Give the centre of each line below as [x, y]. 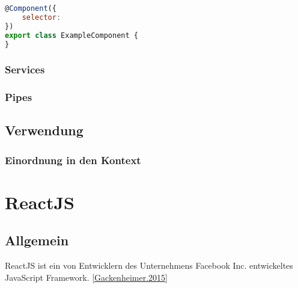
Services [25, 69]
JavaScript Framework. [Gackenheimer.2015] [86, 277]
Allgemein [37, 240]
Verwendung [44, 130]
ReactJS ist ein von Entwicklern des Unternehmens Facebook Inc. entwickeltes [149, 265]
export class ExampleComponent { [71, 35]
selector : [41, 17]
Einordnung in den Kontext [73, 160]
